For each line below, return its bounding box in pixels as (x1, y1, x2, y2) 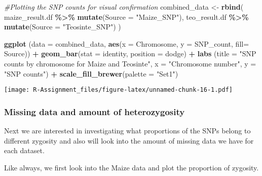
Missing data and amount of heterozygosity (4, 105, 185, 118)
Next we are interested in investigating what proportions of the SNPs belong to (4, 125, 251, 136)
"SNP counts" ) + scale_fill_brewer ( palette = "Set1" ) (4, 68, 178, 79)
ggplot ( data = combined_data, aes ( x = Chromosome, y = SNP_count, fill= (4, 38, 249, 49)
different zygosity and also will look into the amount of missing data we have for (4, 135, 254, 146)
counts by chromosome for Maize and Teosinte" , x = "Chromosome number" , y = (4, 58, 256, 68)
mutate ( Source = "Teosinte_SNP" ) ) (4, 21, 121, 32)
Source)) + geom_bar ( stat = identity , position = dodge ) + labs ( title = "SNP (4, 48, 256, 59)
